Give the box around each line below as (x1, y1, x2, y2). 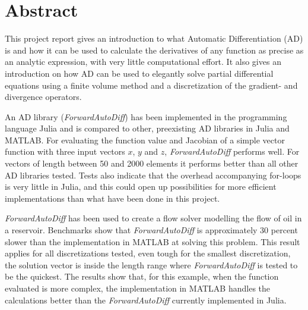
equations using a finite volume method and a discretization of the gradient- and (5, 79, 298, 91)
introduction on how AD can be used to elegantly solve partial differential (5, 67, 274, 79)
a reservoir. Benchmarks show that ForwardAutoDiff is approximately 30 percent (5, 224, 298, 236)
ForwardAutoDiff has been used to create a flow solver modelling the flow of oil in (5, 212, 302, 224)
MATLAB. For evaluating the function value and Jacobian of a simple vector (5, 133, 285, 146)
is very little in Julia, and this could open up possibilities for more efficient (5, 180, 277, 193)
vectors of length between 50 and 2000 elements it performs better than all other (5, 157, 299, 170)
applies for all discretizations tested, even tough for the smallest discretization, (5, 247, 291, 259)
